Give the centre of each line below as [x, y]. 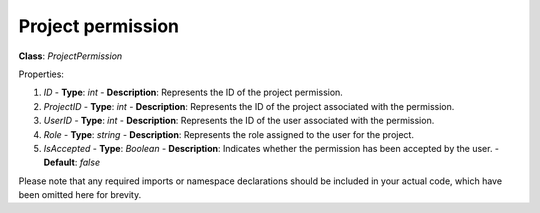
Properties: [41, 74]
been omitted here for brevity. [80, 195]
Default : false [71, 162]
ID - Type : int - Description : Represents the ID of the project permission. [193, 92]
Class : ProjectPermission [70, 56]
